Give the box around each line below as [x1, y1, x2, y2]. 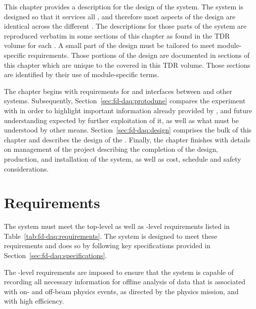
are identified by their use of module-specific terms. [4, 69, 159, 80]
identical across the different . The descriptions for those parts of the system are [4, 21, 247, 31]
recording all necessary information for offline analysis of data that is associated [4, 276, 246, 287]
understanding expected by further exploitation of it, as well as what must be [4, 115, 239, 125]
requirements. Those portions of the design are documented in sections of [28, 49, 250, 60]
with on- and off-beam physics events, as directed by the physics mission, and [4, 286, 239, 296]
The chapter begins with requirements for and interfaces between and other [4, 86, 232, 96]
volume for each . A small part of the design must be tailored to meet [4, 40, 215, 50]
